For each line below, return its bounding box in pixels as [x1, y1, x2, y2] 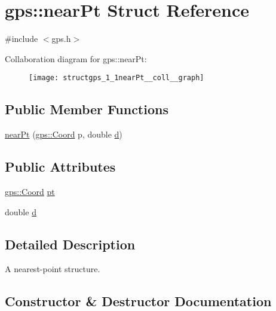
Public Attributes [5, 157, 116, 176]
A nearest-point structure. [5, 263, 100, 275]
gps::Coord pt [5, 185, 55, 197]
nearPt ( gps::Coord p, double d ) [5, 128, 122, 141]
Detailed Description [5, 234, 136, 253]
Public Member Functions [5, 100, 168, 118]
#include [5, 32, 38, 45]
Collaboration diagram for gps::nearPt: [5, 52, 147, 65]
